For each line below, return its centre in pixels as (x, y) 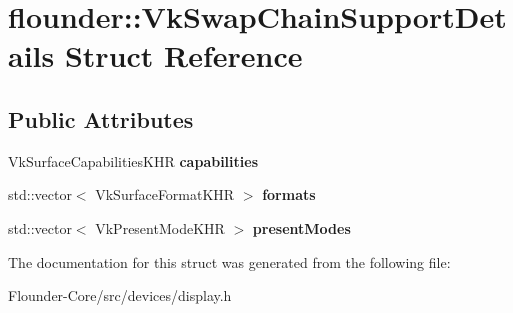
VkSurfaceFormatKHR (165, 194)
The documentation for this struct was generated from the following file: (229, 261)
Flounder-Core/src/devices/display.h (120, 295)
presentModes (301, 227)
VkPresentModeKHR (160, 227)
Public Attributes (101, 118)
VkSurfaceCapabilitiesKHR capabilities (133, 160)
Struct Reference (183, 55)
